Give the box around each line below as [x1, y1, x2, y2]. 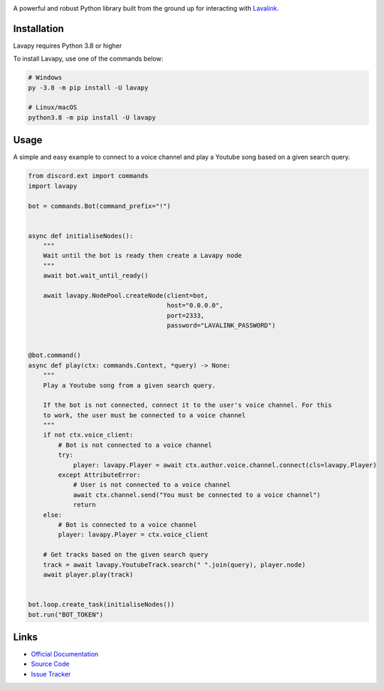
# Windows [28, 73, 63, 82]
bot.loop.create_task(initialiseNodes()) [28, 600, 175, 609]
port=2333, [166, 311, 205, 320]
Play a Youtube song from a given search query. [43, 381, 216, 390]
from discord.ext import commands [28, 172, 149, 180]
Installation [13, 22, 64, 35]
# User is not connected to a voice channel [73, 481, 231, 489]
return [73, 501, 96, 509]
